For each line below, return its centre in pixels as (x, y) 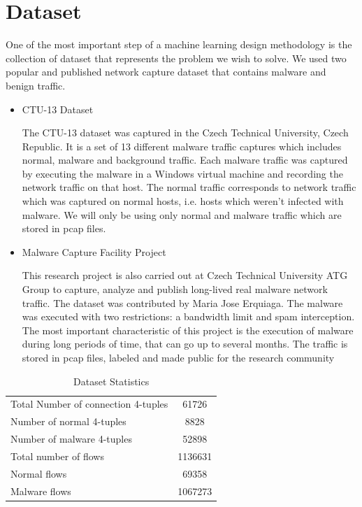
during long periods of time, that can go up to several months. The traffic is (185, 344)
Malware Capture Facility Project (94, 251)
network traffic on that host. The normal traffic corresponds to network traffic (189, 187)
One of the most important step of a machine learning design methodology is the (179, 44)
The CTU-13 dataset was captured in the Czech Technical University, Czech (185, 133)
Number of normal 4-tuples (68, 421)
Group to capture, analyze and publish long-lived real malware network (175, 289)
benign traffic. (36, 85)
